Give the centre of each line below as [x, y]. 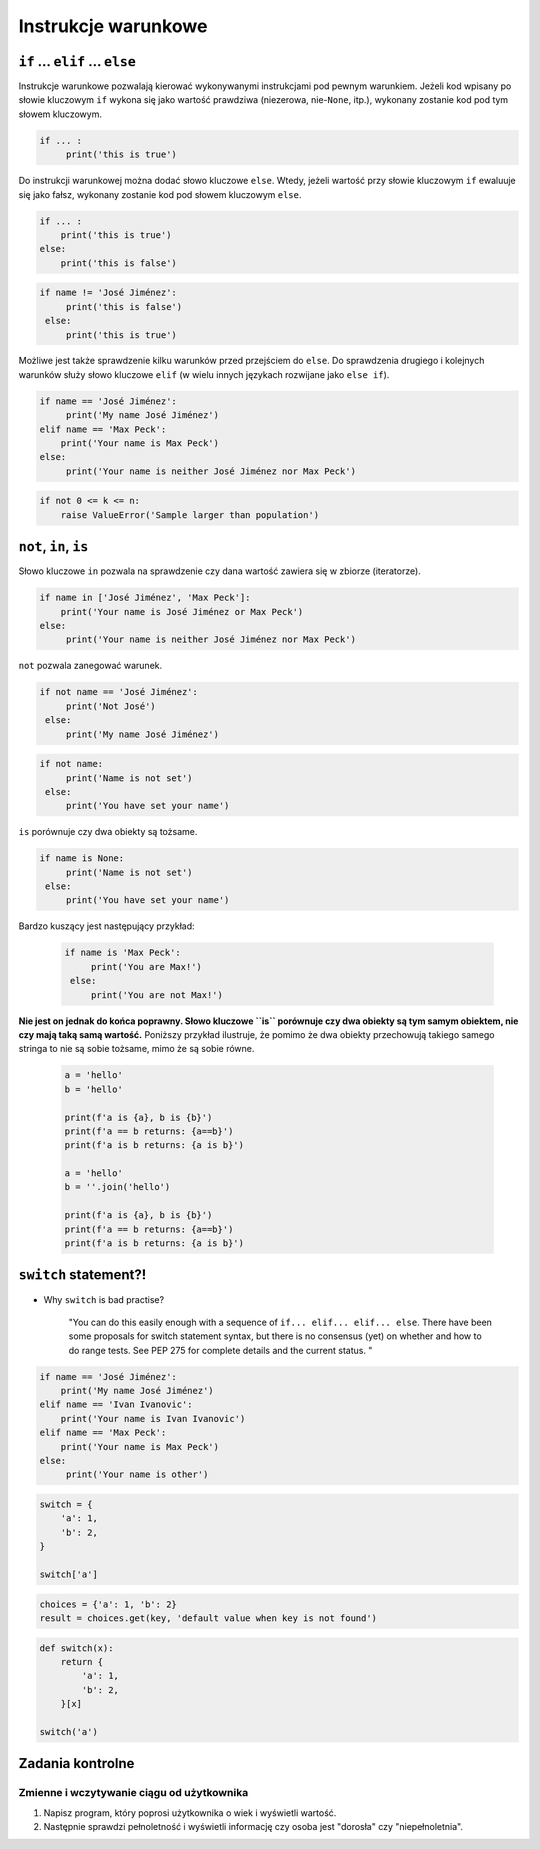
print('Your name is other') [137, 1474]
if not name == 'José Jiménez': [119, 692]
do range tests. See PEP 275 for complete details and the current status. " [220, 1350]
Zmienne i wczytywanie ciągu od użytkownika [133, 1793]
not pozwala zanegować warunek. [90, 666]
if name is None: [82, 858]
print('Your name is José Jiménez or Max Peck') [182, 611]
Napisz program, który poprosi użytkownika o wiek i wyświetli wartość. [190, 1812]
